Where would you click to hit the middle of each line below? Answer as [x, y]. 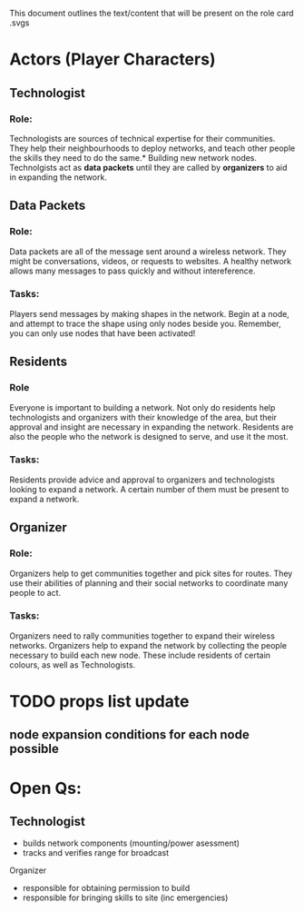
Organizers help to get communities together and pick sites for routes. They [151, 573]
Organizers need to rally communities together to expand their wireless [142, 636]
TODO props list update [99, 702]
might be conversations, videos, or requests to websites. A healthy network [151, 261]
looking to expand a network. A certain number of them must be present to [149, 489]
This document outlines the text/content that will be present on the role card [152, 13]
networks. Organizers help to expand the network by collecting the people [148, 645]
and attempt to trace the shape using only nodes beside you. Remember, [145, 323]
